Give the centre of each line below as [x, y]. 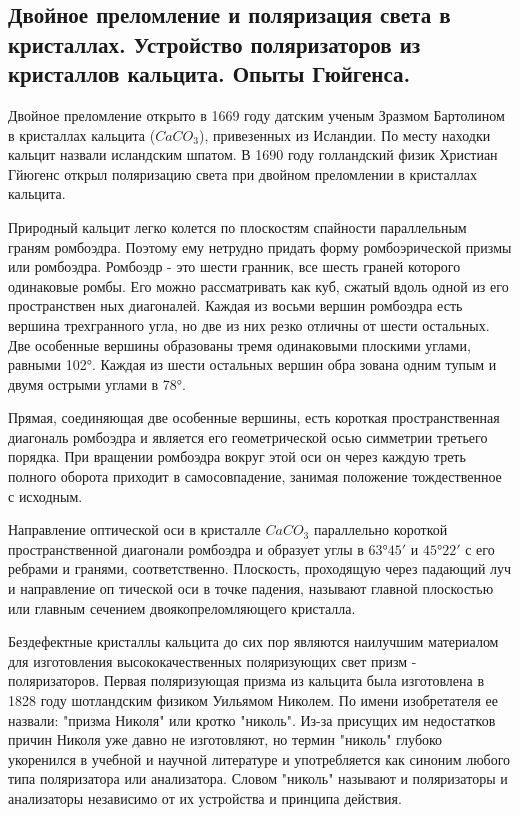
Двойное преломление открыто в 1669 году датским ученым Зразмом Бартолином [256, 114]
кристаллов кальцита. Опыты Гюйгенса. [209, 73]
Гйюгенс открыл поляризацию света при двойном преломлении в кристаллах [242, 173]
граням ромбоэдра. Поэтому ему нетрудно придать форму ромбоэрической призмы [260, 246]
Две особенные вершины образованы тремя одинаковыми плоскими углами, [239, 344]
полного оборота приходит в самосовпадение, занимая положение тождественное [255, 476]
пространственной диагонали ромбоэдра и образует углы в [186, 548]
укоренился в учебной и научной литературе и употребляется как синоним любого [259, 758]
